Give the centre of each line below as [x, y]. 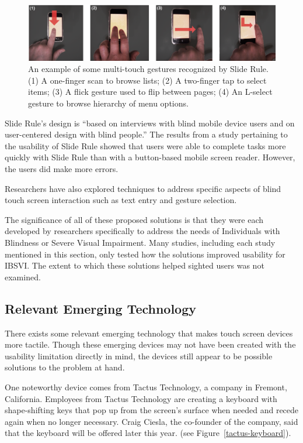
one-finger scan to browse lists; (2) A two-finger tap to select [158, 80]
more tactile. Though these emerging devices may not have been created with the [150, 344]
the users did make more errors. [62, 168]
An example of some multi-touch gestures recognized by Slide [138, 69]
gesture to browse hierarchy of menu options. [108, 103]
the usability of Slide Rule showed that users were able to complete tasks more [145, 145]
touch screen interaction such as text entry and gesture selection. [121, 200]
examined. [23, 277]
